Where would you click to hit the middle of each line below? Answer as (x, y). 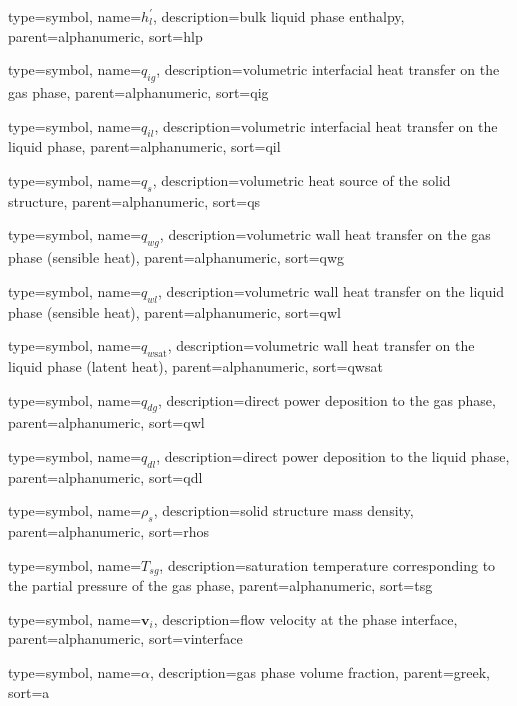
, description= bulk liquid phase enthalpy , (279, 16)
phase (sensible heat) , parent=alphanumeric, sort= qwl (174, 311)
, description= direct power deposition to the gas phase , (326, 399)
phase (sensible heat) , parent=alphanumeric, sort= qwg (176, 257)
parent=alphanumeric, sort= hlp (105, 35)
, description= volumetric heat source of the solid (301, 179)
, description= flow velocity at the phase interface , (305, 618)
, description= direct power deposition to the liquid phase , (333, 455)
